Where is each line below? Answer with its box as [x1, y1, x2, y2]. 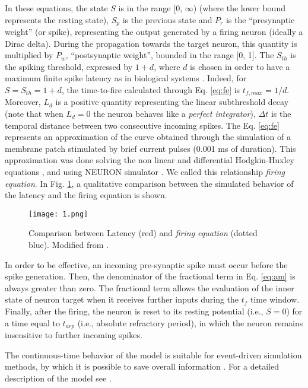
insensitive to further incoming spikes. [5, 329, 142, 341]
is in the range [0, [118, 2, 183, 14]
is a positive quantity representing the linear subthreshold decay [55, 96, 289, 108]
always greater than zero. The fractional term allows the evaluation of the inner [5, 281, 294, 294]
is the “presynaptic [226, 13, 295, 26]
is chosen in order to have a [190, 60, 290, 72]
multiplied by [5, 49, 53, 61]
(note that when [5, 107, 63, 120]
